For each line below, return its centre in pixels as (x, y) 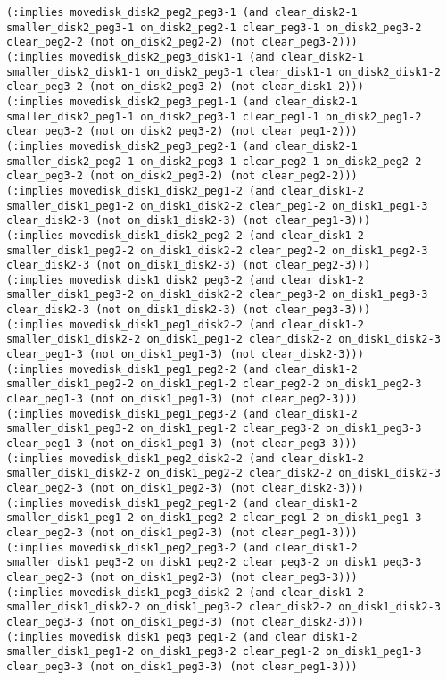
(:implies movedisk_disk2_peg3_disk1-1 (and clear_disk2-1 (185, 57)
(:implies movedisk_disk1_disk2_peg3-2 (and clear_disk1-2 (185, 280)
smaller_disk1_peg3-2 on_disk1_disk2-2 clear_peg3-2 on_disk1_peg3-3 (217, 295)
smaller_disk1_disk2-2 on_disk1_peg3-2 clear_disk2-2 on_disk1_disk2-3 (223, 607)
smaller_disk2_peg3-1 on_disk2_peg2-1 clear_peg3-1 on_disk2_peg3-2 (214, 27)
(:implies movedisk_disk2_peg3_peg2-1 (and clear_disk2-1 (182, 146)
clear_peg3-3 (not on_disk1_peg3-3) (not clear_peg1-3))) (182, 666)
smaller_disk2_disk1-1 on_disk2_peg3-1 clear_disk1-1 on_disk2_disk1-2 (223, 72)
